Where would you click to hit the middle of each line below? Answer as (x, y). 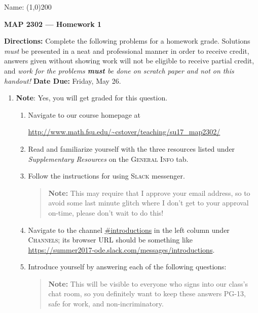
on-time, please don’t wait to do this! (106, 212)
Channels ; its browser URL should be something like (110, 240)
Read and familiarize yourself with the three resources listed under (132, 148)
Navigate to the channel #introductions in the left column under (129, 230)
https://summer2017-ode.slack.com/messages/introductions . (121, 249)
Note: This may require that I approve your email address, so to (149, 193)
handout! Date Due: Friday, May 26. (63, 80)
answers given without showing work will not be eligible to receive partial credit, (129, 61)
